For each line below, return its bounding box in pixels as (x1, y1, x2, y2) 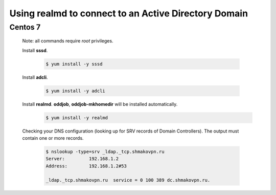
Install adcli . (22, 74, 48, 80)
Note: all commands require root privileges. (22, 38, 113, 44)
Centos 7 (9, 23, 41, 32)
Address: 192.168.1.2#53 (45, 163, 127, 169)
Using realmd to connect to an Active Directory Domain (9, 8, 248, 19)
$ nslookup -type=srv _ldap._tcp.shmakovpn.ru (45, 148, 165, 155)
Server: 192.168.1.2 (45, 156, 119, 162)
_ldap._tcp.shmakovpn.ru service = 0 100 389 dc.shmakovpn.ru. (45, 177, 211, 183)
